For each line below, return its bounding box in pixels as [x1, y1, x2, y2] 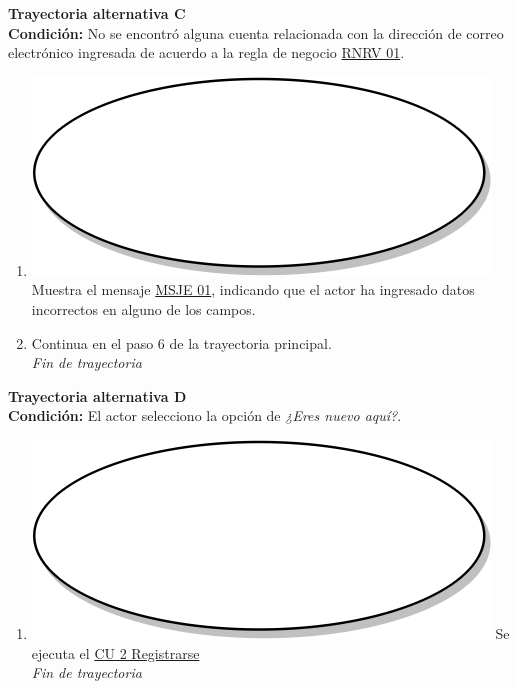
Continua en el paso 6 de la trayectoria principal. [31, 332, 332, 353]
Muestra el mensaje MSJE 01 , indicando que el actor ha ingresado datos [31, 279, 475, 300]
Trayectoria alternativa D [8, 385, 187, 406]
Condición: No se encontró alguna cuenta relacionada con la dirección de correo [8, 22, 504, 43]
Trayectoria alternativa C [8, 3, 186, 23]
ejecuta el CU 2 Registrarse [31, 642, 200, 663]
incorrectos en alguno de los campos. [31, 298, 256, 319]
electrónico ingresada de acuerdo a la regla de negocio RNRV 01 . [8, 42, 405, 63]
